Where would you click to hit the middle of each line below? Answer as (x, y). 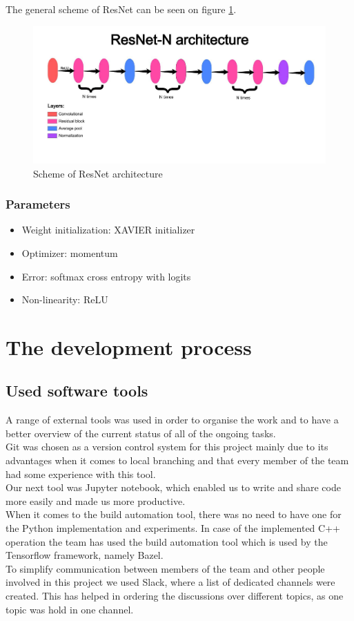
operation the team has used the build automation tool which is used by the (167, 541)
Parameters (38, 204)
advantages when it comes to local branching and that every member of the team (177, 460)
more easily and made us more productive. (96, 500)
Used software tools (77, 391)
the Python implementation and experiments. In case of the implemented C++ (173, 528)
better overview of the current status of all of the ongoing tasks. (141, 433)
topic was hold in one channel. (70, 609)
